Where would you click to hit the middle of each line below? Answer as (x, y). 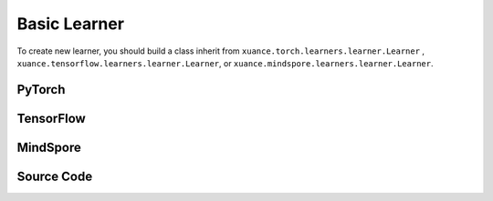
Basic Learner (71, 24)
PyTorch (41, 90)
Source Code (55, 176)
